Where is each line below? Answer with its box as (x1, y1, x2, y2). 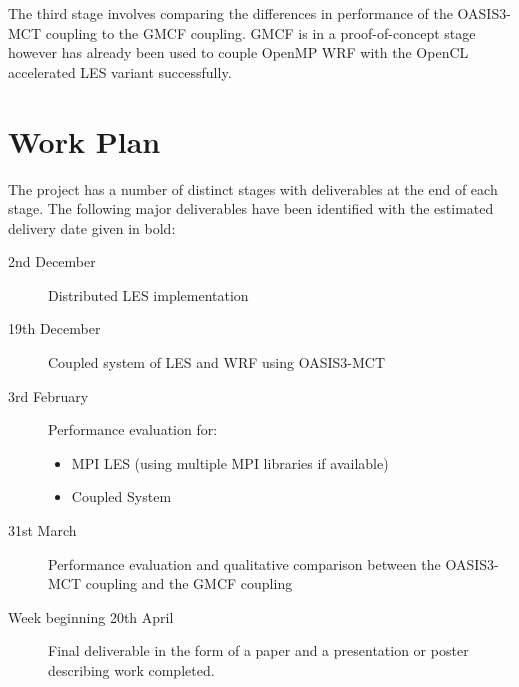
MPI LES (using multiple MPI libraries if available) (71, 452, 389, 473)
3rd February (8, 385, 89, 406)
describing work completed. (48, 660, 215, 680)
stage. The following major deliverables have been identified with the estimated (8, 198, 494, 219)
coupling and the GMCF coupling (85, 573, 293, 594)
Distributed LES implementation (48, 284, 249, 305)
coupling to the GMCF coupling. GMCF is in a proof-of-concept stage (45, 22, 476, 43)
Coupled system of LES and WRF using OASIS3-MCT (48, 352, 386, 373)
